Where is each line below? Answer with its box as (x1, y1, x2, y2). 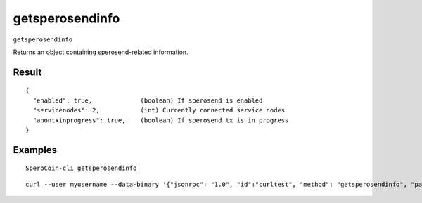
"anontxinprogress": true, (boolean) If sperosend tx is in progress (32, 116, 289, 124)
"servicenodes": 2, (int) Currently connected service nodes (32, 106, 286, 114)
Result (13, 66, 42, 78)
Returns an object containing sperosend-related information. (13, 48, 189, 56)
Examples (13, 144, 58, 156)
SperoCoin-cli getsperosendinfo (25, 164, 137, 172)
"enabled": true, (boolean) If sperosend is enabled (32, 96, 263, 105)
